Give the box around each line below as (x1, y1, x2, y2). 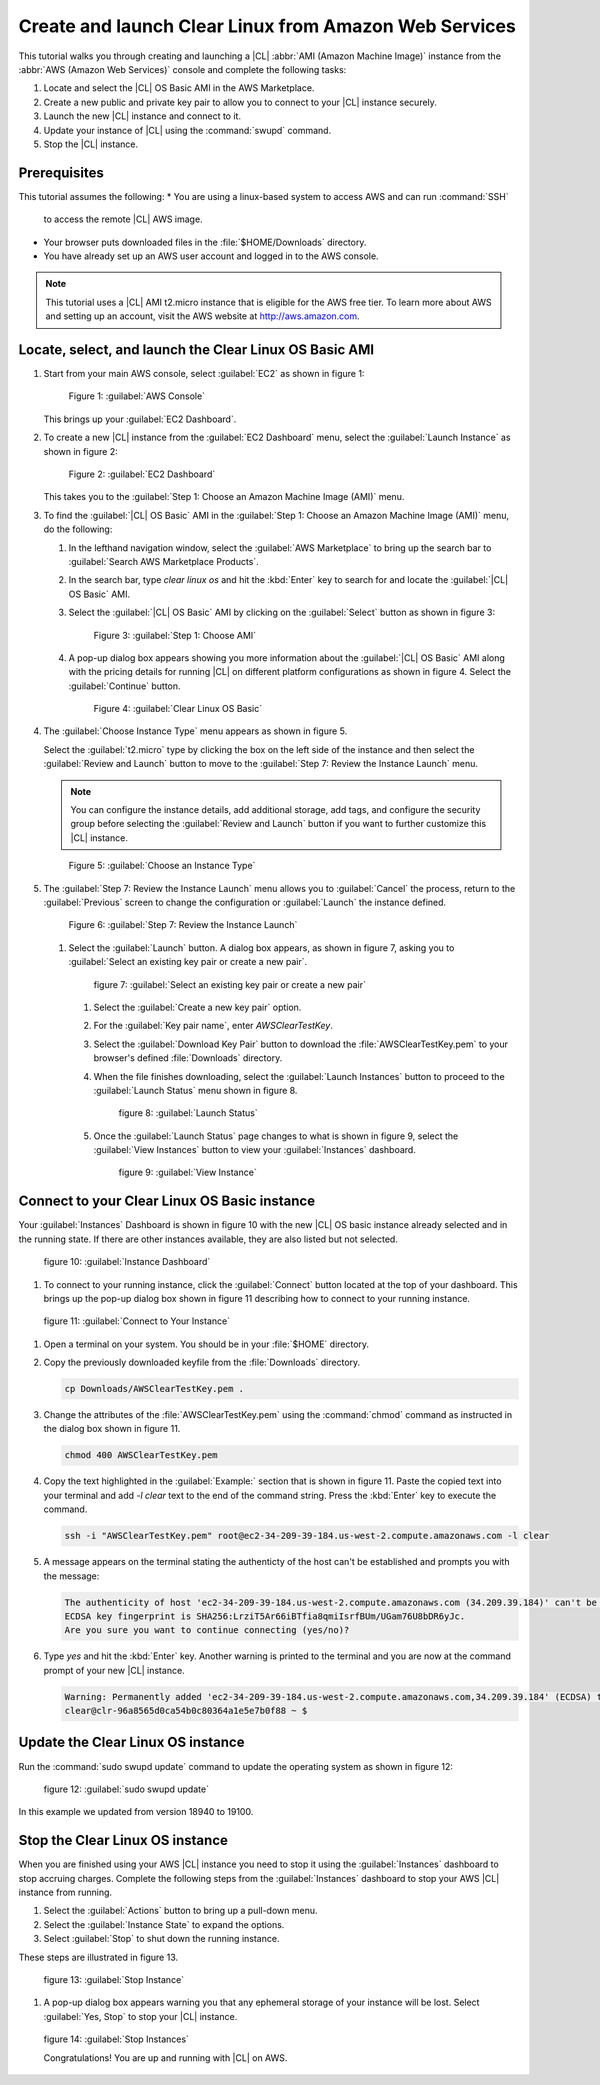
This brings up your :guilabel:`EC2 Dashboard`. (43, 413, 237, 425)
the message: (43, 1570, 100, 1582)
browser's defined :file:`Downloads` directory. (93, 1052, 283, 1064)
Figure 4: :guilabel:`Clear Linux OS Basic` (93, 703, 263, 715)
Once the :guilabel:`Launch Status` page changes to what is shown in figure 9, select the (93, 1130, 459, 1142)
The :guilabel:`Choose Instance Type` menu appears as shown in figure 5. (43, 725, 348, 737)
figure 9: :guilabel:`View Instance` (118, 1166, 257, 1179)
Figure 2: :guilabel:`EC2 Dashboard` (68, 468, 216, 480)
